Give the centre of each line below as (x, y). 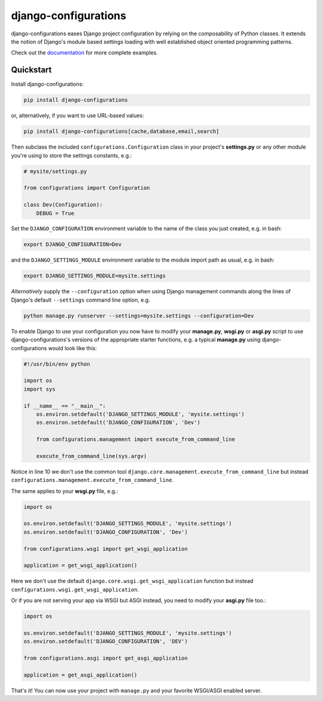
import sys (39, 389)
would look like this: (72, 348)
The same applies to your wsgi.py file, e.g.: (65, 491)
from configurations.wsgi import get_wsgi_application (106, 549)
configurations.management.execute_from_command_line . (92, 480)
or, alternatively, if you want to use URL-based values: (77, 116)
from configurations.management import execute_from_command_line (136, 439)
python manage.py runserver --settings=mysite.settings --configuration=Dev (139, 315)
